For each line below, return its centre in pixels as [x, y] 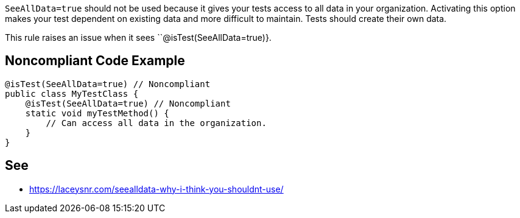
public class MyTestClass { [72, 93]
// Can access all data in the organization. [156, 123]
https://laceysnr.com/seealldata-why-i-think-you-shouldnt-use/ [156, 189]
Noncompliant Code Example [95, 61]
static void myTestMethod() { [97, 113]
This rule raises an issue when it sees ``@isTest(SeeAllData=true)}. [138, 37]
